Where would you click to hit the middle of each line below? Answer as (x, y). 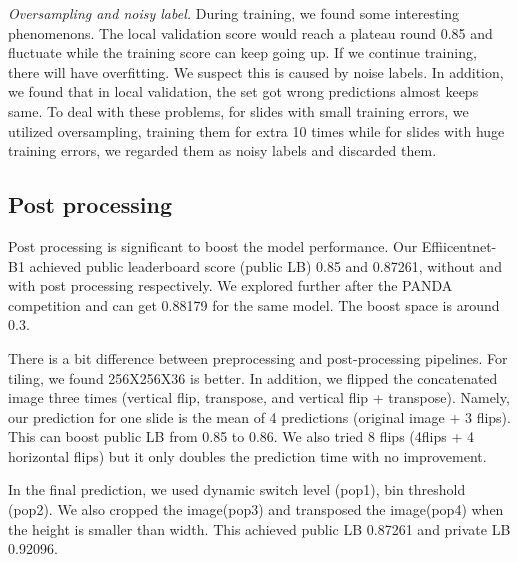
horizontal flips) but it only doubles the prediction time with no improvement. (247, 455)
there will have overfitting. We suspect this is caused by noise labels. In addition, (256, 71)
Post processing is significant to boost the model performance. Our (213, 245)
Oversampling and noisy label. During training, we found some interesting (234, 13)
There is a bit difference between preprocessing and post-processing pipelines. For (258, 357)
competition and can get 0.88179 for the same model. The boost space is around (254, 304)
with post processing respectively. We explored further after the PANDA (230, 285)
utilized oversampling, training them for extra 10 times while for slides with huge (256, 130)
